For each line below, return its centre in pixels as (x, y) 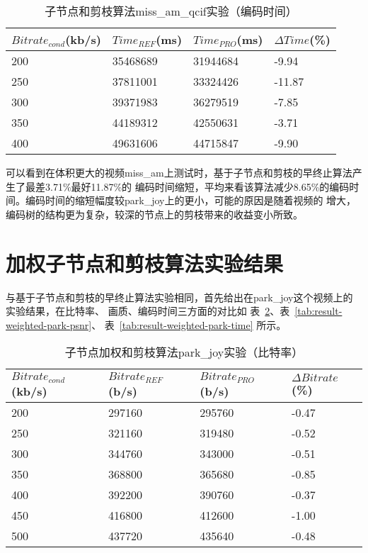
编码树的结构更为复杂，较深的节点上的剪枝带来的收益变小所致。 (154, 214)
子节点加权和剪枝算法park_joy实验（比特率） (184, 352)
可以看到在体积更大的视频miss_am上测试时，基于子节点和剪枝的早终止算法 (179, 172)
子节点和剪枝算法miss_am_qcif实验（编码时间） (171, 11)
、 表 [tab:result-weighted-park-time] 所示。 (189, 324)
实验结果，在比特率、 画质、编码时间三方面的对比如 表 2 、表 (148, 311)
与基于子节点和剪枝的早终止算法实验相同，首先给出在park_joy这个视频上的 (179, 297)
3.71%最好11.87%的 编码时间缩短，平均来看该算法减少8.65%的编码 (197, 186)
